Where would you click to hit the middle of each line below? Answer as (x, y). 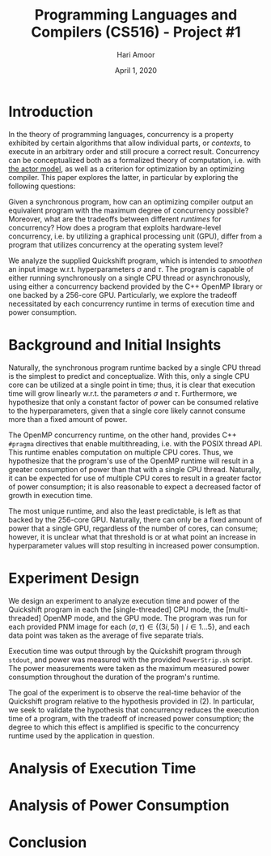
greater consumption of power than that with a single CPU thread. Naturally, (135, 469)
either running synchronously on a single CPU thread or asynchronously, (129, 277)
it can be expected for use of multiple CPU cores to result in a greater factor (135, 478)
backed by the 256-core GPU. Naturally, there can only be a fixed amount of (135, 519)
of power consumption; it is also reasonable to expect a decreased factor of (135, 486)
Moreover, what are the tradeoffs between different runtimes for (115, 219)
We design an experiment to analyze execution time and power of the (124, 600)
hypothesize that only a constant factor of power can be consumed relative (133, 402)
